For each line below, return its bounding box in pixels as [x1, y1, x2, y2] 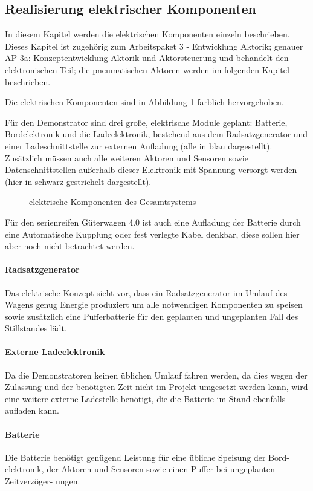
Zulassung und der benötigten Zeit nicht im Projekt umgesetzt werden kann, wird [5, 380, 308, 393]
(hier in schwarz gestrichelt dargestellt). [5, 175, 152, 187]
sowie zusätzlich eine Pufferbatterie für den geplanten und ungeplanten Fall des [5, 310, 298, 322]
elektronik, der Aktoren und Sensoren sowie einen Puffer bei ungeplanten [5, 463, 276, 475]
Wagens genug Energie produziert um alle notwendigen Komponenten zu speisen [5, 298, 303, 311]
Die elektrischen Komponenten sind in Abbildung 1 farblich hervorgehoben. [5, 96, 284, 108]
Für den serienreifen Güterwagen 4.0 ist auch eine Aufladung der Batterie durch [5, 215, 301, 228]
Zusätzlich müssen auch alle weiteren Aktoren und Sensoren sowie [5, 151, 248, 164]
